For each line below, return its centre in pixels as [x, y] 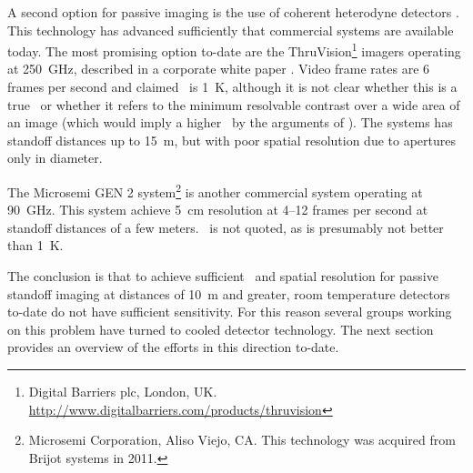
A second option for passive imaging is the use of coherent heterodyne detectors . [233, 12]
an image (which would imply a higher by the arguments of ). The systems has [230, 122]
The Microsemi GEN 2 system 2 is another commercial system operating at [215, 191]
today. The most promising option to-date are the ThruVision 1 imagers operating [234, 50]
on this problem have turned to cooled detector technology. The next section [221, 329]
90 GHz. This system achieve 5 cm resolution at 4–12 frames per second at [218, 210]
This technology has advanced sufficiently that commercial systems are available [231, 30]
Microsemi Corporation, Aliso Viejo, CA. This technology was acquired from [242, 440]
